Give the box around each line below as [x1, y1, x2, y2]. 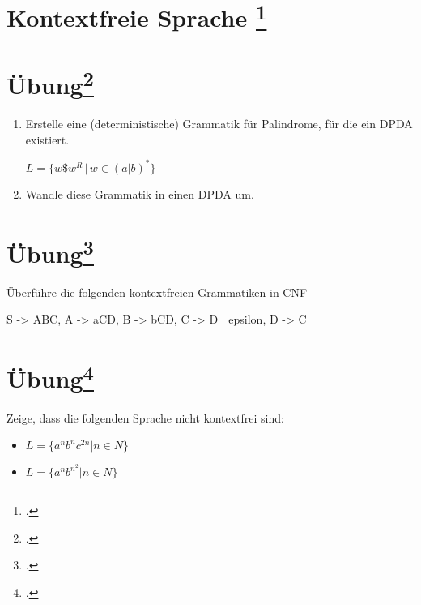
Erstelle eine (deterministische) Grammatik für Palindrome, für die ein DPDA [25, 115, 413, 132]
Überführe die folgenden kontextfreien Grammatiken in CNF [6, 283, 308, 300]
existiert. [25, 131, 70, 148]
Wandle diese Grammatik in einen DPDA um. [25, 185, 254, 202]
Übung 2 [6, 64, 94, 101]
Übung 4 [6, 358, 94, 395]
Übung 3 [6, 233, 94, 269]
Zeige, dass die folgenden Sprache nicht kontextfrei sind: [6, 409, 284, 426]
